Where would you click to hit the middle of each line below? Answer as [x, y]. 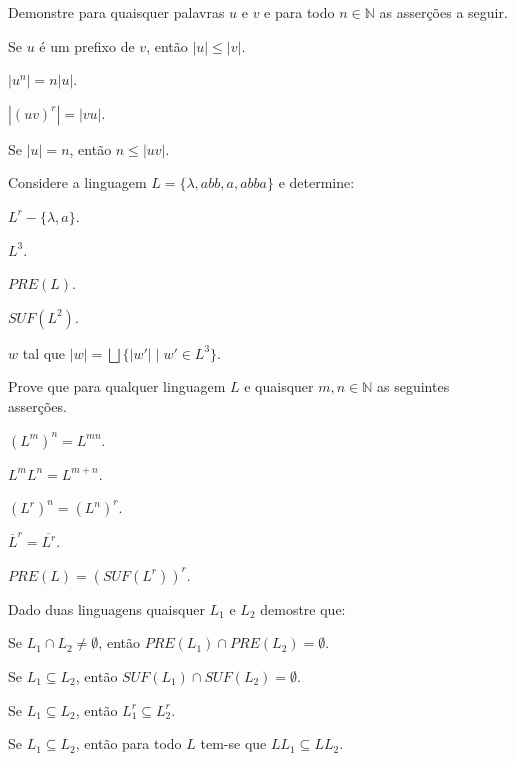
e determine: [316, 182]
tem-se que [233, 743]
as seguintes [413, 386]
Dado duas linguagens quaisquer [106, 608]
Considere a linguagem [77, 182]
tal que [44, 352]
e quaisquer [279, 386]
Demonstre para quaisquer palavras [116, 12]
